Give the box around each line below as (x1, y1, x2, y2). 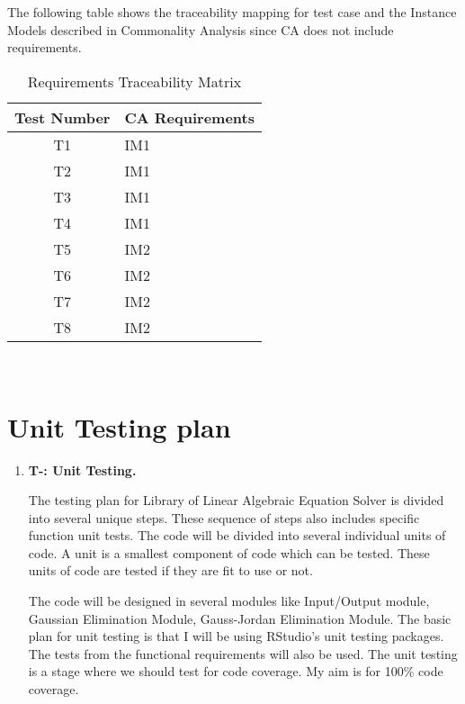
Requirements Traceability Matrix (27, 70, 242, 92)
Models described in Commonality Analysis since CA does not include (7, 20, 394, 39)
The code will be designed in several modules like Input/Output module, (28, 591, 430, 610)
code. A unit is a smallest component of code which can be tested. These (28, 543, 430, 562)
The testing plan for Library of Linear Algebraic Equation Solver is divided (28, 491, 444, 510)
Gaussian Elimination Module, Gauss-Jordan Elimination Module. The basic (28, 609, 452, 627)
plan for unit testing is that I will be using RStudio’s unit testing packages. (28, 627, 444, 645)
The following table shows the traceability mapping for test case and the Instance (7, 3, 457, 21)
